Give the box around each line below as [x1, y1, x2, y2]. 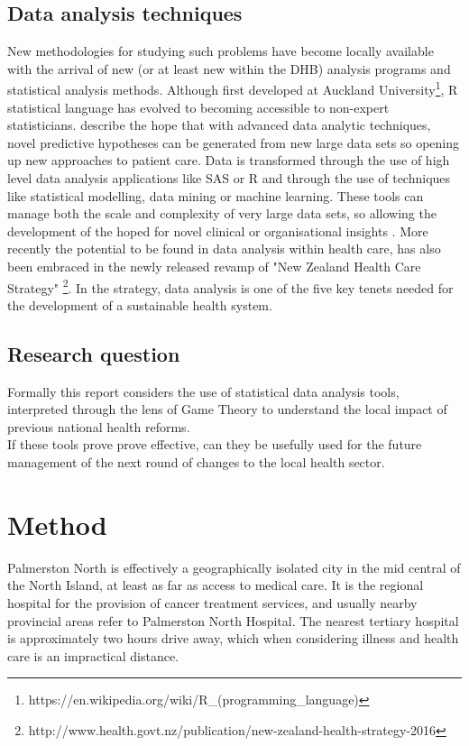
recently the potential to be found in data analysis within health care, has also [7, 239, 441, 258]
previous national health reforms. [7, 417, 190, 436]
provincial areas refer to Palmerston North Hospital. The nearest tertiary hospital [7, 611, 459, 630]
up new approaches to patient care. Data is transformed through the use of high [7, 151, 450, 170]
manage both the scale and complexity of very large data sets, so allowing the [7, 204, 437, 223]
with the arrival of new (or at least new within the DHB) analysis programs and [7, 59, 451, 78]
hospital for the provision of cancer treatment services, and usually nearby [7, 593, 418, 612]
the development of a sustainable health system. [7, 295, 272, 314]
